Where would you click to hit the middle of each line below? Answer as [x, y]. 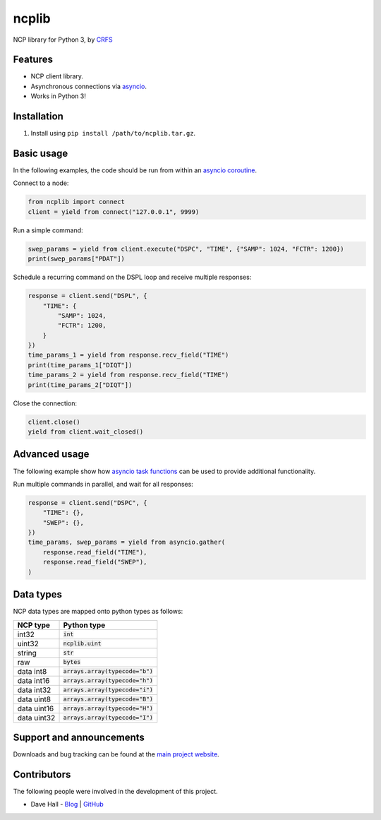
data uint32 [36, 718]
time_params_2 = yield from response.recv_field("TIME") [128, 375]
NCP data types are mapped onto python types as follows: [98, 612]
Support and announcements [79, 737]
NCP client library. [57, 76]
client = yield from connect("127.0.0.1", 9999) [114, 212]
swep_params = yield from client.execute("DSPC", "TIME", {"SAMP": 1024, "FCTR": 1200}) [186, 249]
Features [33, 60]
